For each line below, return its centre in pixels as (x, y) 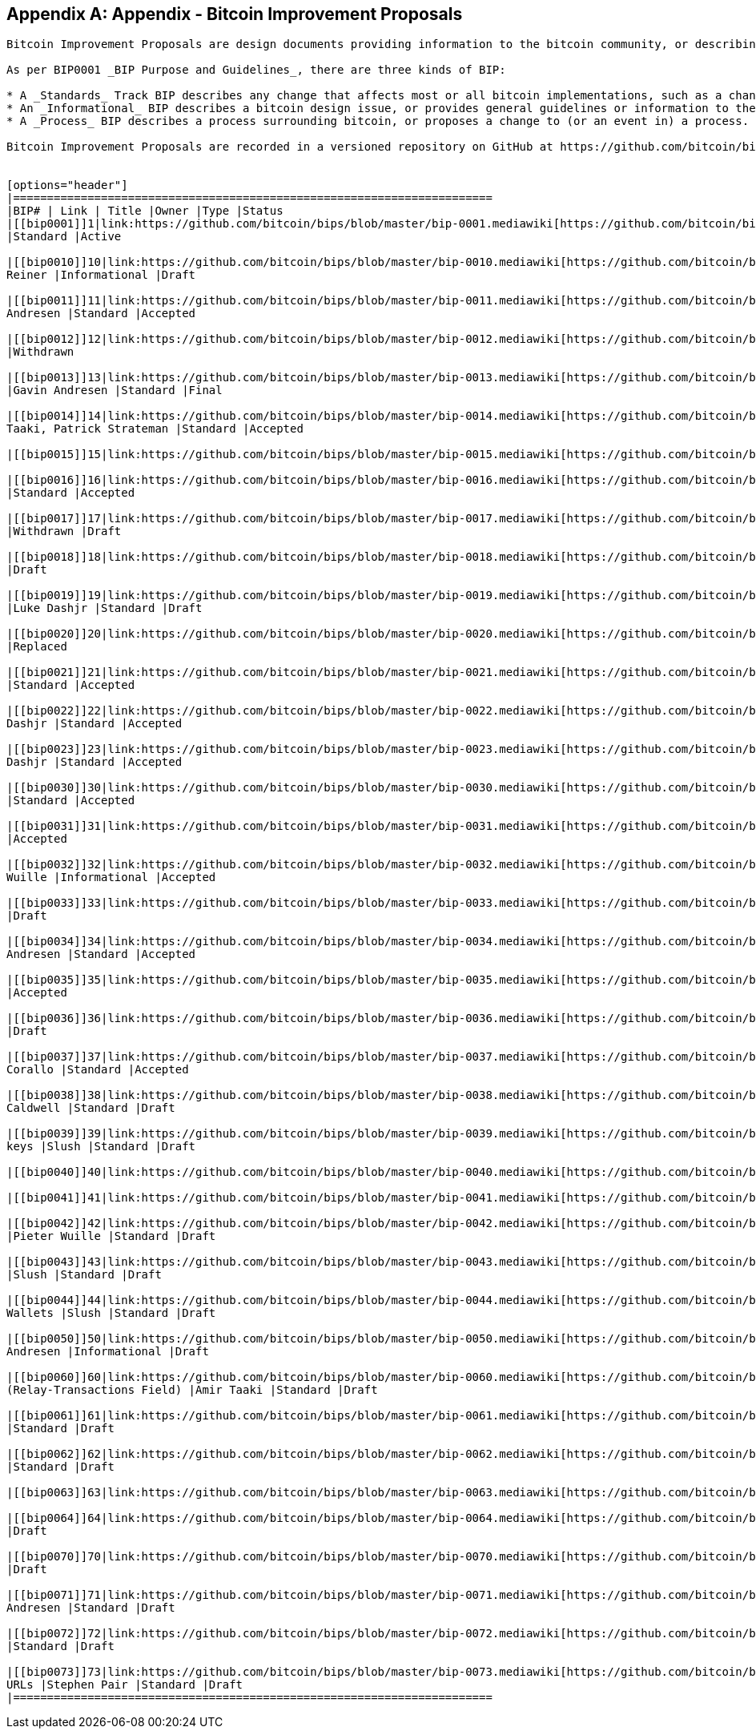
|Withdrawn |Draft (64, 531)
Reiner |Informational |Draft (101, 275)
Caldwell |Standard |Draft (91, 1108)
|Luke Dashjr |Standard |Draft (105, 608)
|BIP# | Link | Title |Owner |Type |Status (145, 211)
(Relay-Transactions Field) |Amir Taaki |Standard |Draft (192, 1390)
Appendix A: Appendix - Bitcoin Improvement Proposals (235, 14)
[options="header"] (67, 185)
